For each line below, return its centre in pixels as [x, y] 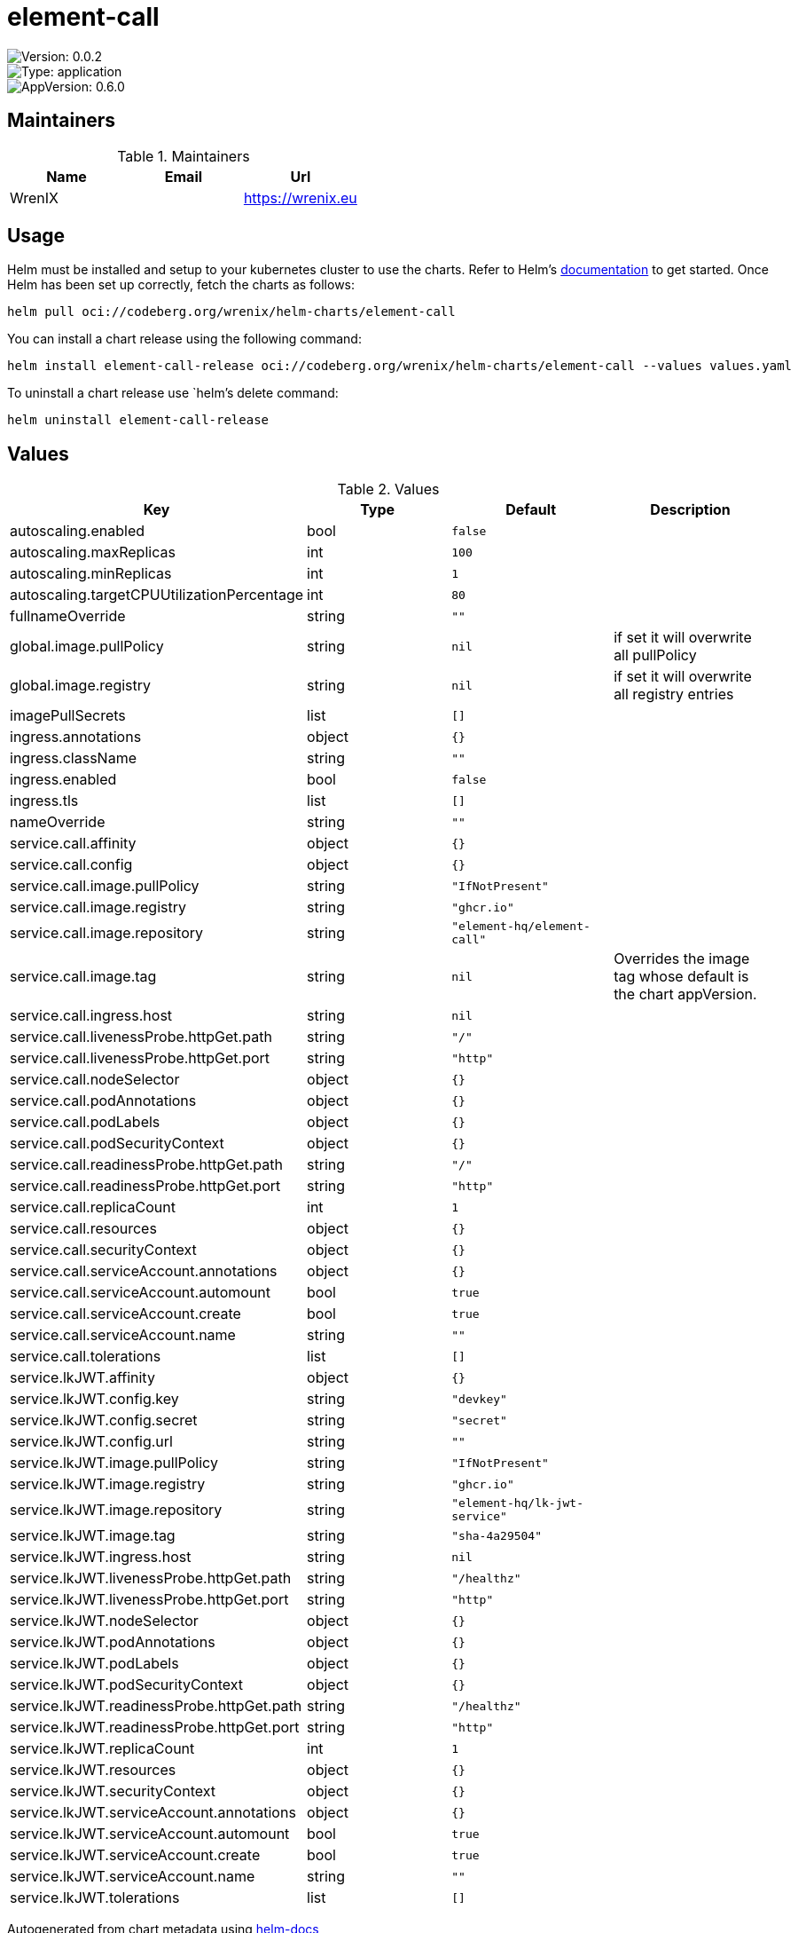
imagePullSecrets [68, 716]
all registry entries [674, 694]
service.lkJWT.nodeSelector [104, 1621]
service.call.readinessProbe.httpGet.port [145, 1186]
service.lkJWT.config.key [94, 1399]
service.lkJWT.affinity [82, 1378]
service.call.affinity [73, 844]
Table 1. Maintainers [184, 156]
